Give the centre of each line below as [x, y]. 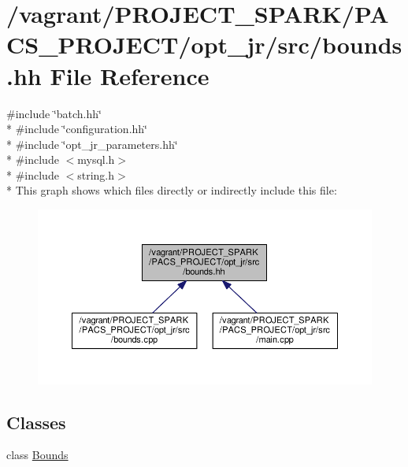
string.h [96, 174]
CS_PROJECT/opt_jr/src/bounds [204, 44]
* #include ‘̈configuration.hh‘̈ [77, 129]
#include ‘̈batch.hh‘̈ [54, 113]
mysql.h [96, 159]
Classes [36, 422]
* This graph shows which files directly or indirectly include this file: [172, 190]
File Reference [130, 75]
